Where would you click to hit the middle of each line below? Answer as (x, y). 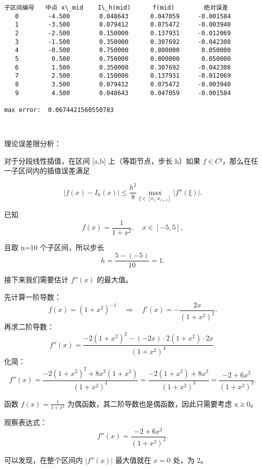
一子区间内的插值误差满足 (47, 171)
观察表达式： (26, 422)
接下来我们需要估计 (36, 280)
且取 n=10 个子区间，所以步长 (54, 247)
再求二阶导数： (29, 326)
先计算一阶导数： (33, 297)
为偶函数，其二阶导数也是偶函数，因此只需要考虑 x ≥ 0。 (162, 403)
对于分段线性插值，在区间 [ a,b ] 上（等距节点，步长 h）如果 (102, 160)
